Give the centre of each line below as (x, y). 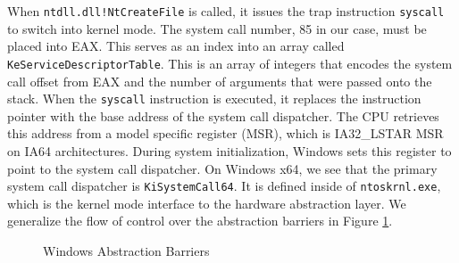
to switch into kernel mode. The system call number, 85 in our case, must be (217, 28)
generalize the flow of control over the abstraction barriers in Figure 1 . (200, 221)
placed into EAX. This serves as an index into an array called (176, 46)
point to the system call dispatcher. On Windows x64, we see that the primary (222, 168)
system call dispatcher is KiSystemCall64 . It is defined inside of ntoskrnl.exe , (224, 186)
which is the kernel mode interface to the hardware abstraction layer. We (207, 203)
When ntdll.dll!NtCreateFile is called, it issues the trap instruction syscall (226, 11)
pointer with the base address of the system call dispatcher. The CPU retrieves (223, 115)
